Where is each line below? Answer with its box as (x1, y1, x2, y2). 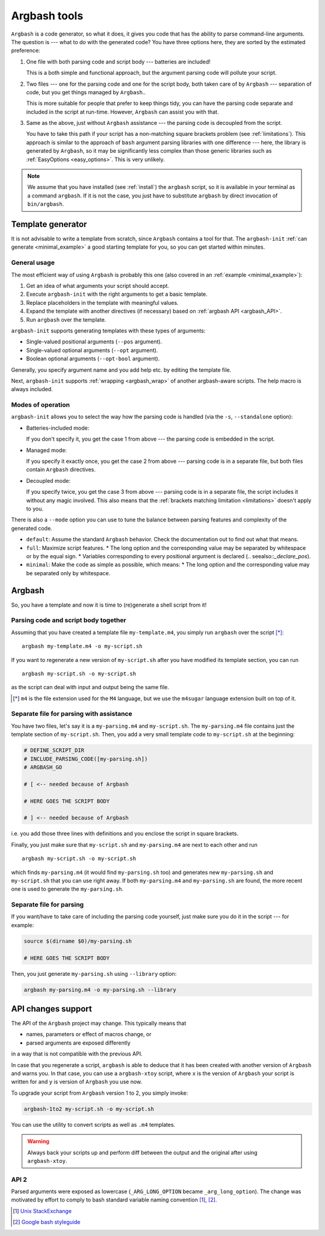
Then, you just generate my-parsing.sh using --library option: (11, 970, 177, 977)
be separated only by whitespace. (26, 569, 111, 576)
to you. (26, 505, 44, 512)
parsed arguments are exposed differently (26, 1039, 131, 1046)
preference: (11, 47, 40, 54)
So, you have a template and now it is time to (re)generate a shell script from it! (11, 601, 207, 608)
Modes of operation (11, 401, 70, 409)
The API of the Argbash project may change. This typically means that (11, 1020, 187, 1027)
